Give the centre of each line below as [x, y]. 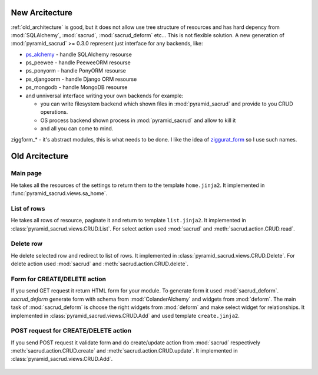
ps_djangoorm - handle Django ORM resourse [81, 79]
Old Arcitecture [40, 156]
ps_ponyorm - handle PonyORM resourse [76, 71]
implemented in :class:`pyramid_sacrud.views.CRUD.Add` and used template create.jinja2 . [125, 315]
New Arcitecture [42, 13]
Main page [26, 173]
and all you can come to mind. [77, 129]
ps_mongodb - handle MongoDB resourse [77, 87]
